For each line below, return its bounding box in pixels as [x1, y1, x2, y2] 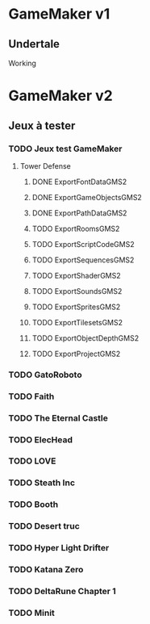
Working [8, 58, 36, 68]
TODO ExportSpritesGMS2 [31, 302, 121, 312]
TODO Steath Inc [8, 477, 75, 488]
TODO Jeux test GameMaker [8, 143, 123, 154]
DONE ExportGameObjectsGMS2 [31, 192, 143, 202]
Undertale [8, 37, 60, 51]
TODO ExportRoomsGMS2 [31, 224, 120, 233]
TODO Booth [8, 499, 59, 510]
